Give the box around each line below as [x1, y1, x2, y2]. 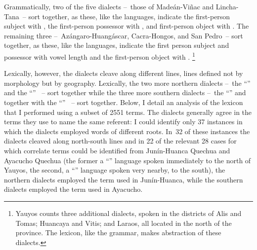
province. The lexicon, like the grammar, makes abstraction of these [15, 227, 221, 238]
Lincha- [215, 1, 239, 11]
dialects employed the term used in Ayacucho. [4, 184, 143, 194]
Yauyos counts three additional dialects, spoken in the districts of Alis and [15, 208, 242, 218]
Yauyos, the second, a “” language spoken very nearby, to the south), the [4, 165, 225, 175]
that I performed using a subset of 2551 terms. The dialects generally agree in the [4, 107, 252, 117]
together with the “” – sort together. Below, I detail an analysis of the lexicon [4, 97, 243, 107]
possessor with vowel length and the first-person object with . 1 [4, 50, 195, 62]
